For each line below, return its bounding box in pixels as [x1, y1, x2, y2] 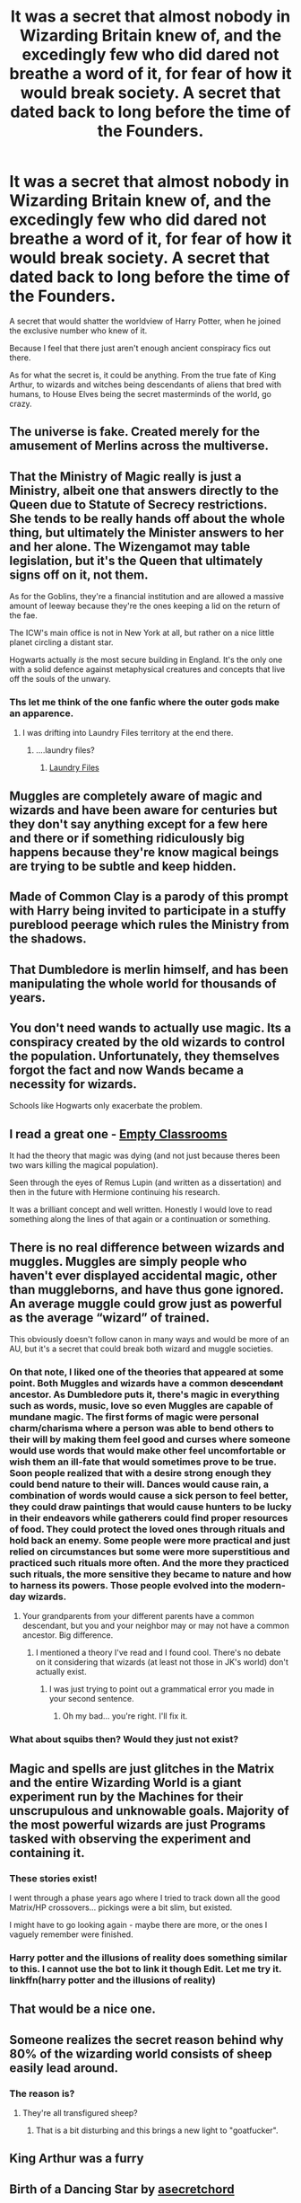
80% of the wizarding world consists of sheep [9, 2046, 273, 2061]
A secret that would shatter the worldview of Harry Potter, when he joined [9, 315, 281, 326]
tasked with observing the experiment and [9, 1831, 251, 1846]
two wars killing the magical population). [9, 1160, 159, 1171]
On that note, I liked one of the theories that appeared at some [9, 1366, 284, 1378]
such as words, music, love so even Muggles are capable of [9, 1399, 274, 1411]
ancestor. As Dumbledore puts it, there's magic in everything [9, 1388, 280, 1401]
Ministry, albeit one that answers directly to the [9, 482, 279, 498]
